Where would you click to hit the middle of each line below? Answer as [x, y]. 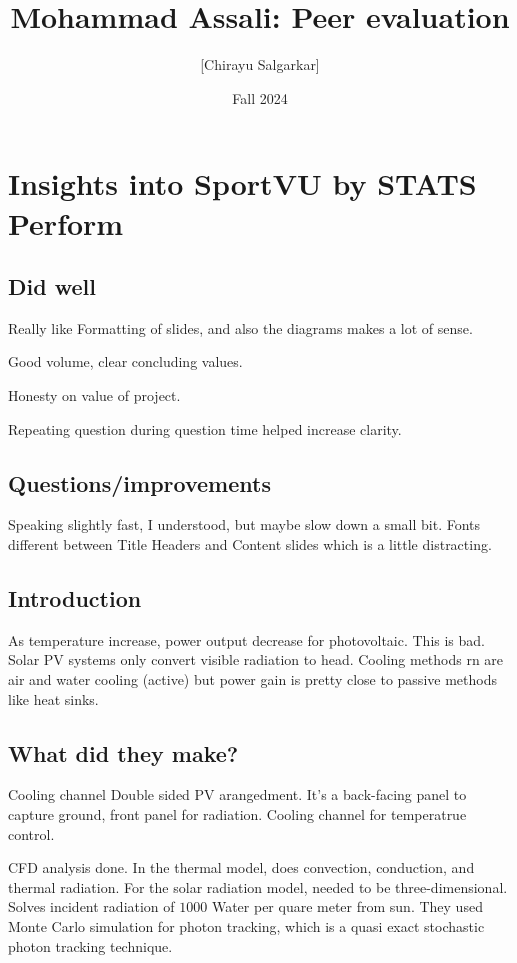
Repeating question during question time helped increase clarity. [205, 428]
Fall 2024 [260, 97]
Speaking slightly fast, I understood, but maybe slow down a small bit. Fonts [244, 524]
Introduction [75, 598]
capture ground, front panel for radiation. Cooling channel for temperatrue [237, 814]
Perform [66, 222]
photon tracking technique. [90, 945]
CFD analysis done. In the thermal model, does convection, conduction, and [241, 867]
